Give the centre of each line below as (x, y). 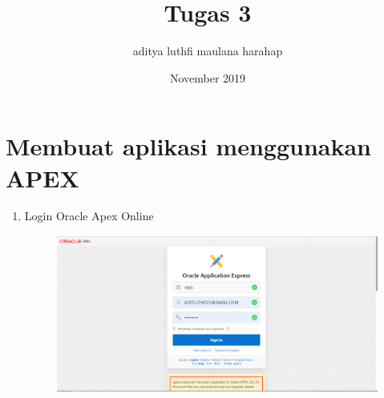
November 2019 (208, 77)
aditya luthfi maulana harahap (208, 51)
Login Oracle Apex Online (89, 216)
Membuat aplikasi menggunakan (189, 146)
